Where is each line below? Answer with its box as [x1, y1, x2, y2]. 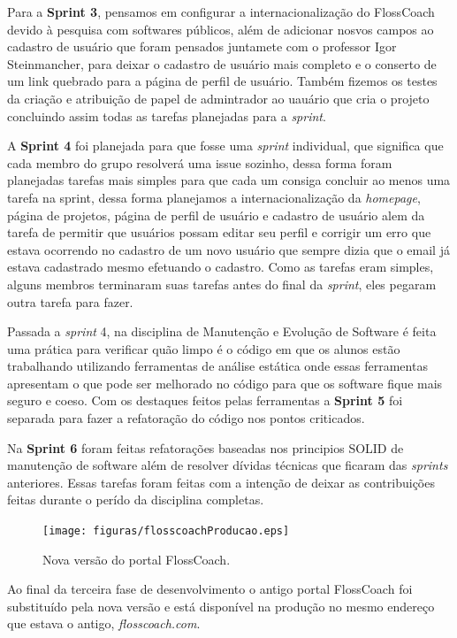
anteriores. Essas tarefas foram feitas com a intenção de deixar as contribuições [7, 473, 435, 491]
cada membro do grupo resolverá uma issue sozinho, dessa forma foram [7, 153, 392, 172]
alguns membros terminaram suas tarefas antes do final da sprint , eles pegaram [7, 274, 437, 293]
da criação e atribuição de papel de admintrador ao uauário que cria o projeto [7, 88, 430, 107]
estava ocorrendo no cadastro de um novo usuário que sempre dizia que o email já [7, 240, 450, 258]
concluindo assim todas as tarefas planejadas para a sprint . [7, 106, 326, 125]
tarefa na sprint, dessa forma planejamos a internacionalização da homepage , [7, 188, 421, 206]
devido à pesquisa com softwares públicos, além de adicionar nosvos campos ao [7, 19, 434, 38]
